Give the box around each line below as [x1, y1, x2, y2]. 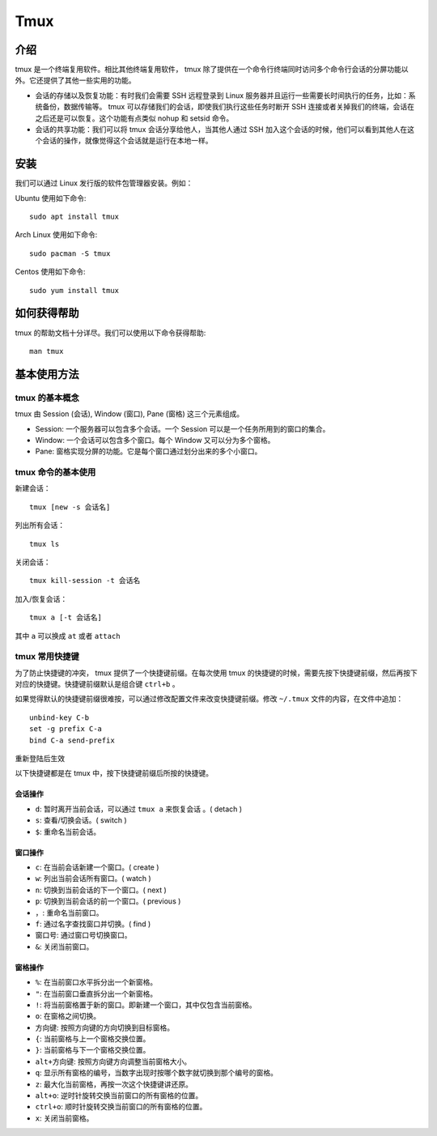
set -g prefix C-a [29, 725, 103, 734]
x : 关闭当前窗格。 [35, 1113, 94, 1123]
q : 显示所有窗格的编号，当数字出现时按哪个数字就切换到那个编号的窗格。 [35, 1068, 278, 1078]
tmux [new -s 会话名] [29, 502, 111, 512]
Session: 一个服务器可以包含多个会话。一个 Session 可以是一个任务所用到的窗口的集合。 [35, 423, 330, 433]
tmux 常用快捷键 [15, 651, 80, 662]
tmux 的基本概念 [15, 392, 80, 403]
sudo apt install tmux [29, 212, 120, 222]
